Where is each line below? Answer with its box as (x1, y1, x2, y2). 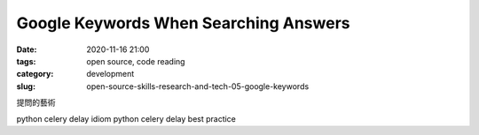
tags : (16, 56, 36, 66)
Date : (16, 44, 37, 55)
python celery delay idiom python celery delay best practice (16, 113, 237, 124)
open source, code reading (86, 56, 185, 66)
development (86, 69, 135, 79)
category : (16, 69, 54, 79)
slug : (16, 80, 35, 92)
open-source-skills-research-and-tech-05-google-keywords (86, 80, 310, 92)
